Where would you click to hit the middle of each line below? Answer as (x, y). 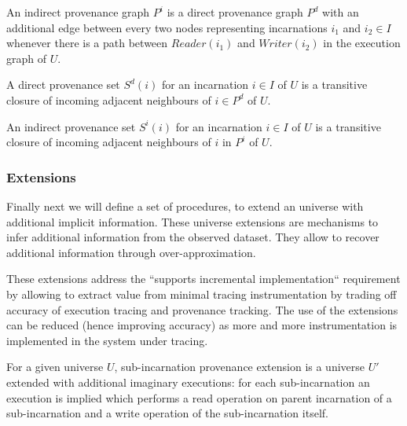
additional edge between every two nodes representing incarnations (167, 27)
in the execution (362, 43)
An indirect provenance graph (78, 12)
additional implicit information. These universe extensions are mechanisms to (192, 221)
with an (341, 12)
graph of (27, 58)
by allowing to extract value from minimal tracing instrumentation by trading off (202, 294)
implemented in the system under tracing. (107, 340)
